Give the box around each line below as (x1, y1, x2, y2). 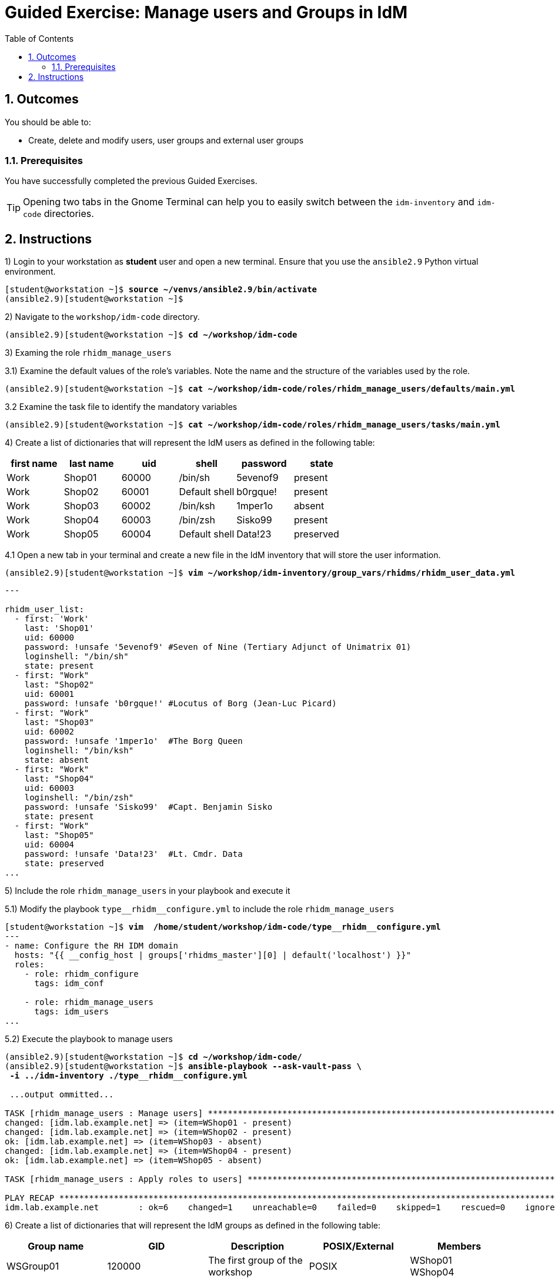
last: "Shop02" (24, 680, 94, 690)
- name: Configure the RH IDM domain (5, 941, 179, 951)
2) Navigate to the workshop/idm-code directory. (5, 312, 200, 322)
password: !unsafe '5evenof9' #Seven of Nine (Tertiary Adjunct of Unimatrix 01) (24, 642, 412, 652)
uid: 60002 (24, 727, 75, 737)
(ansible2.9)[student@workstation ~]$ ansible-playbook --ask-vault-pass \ (5, 1061, 362, 1071)
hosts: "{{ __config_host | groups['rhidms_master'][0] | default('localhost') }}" (14, 950, 412, 960)
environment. (5, 266, 56, 277)
